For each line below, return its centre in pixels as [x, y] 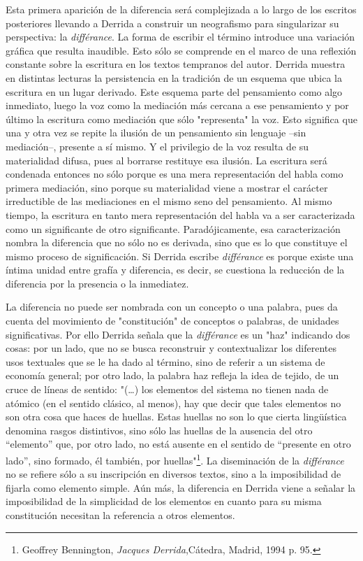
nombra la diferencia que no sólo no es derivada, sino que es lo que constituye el [177, 242]
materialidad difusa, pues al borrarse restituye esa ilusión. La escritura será [166, 160]
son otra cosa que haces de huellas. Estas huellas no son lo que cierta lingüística [176, 417]
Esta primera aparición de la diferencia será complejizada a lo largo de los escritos [181, 9]
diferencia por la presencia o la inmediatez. [97, 283]
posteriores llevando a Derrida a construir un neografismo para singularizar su [172, 23]
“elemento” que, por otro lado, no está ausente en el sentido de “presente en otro [178, 444]
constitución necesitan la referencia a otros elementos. [120, 515]
